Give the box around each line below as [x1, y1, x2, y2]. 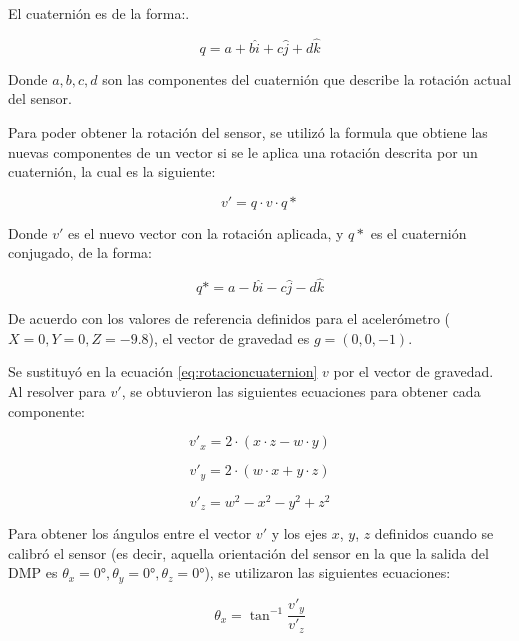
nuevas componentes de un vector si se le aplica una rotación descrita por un [8, 141, 478, 162]
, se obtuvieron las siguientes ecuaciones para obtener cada [121, 380, 481, 401]
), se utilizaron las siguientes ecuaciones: [204, 562, 451, 583]
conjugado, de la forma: [8, 242, 152, 263]
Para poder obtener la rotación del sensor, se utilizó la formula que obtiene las [8, 122, 488, 142]
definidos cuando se [374, 523, 494, 544]
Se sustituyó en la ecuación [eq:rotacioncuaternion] [8, 361, 318, 382]
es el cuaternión [370, 222, 467, 243]
